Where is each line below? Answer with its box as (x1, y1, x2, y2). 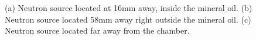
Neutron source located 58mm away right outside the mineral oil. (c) (5, 13, 251, 25)
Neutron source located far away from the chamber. (5, 24, 190, 37)
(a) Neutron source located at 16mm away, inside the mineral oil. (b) (5, 2, 252, 13)
